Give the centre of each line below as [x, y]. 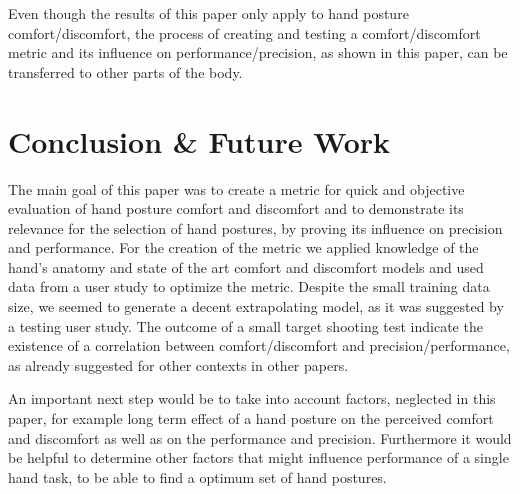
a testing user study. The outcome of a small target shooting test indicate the [245, 325]
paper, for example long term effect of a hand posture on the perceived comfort [251, 418]
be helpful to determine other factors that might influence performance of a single [258, 457]
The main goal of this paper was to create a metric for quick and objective [236, 188]
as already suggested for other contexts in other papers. [178, 364]
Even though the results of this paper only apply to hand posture [208, 13]
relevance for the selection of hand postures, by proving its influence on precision [255, 227]
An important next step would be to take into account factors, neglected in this [252, 398]
